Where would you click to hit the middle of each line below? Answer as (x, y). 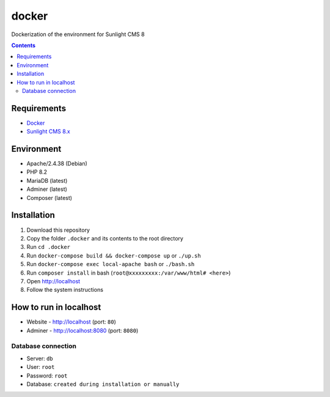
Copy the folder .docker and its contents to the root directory (105, 238)
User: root (41, 367)
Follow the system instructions (65, 290)
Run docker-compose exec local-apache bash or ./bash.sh (111, 264)
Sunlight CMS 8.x (48, 132)
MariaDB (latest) (47, 180)
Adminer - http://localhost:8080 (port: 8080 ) (82, 330)
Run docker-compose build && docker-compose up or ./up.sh (114, 255)
